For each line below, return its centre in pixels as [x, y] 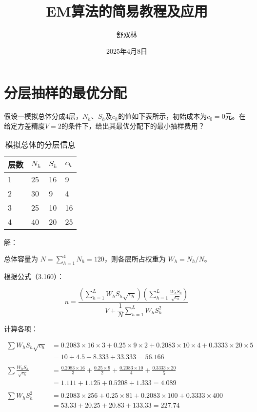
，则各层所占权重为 [135, 259]
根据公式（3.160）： [34, 276]
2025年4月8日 [127, 51]
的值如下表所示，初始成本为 [163, 116]
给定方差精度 [24, 125]
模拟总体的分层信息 [40, 145]
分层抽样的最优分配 [66, 93]
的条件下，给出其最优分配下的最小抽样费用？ [133, 125]
